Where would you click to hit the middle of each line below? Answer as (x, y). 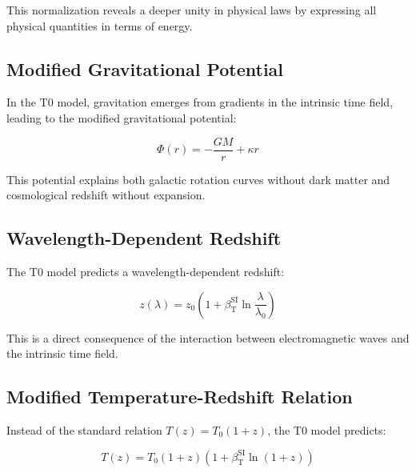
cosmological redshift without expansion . (106, 195)
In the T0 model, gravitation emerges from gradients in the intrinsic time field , (200, 102)
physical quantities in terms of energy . (100, 25)
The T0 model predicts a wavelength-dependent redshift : (146, 272)
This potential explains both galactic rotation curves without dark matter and (198, 179)
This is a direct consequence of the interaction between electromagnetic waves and (208, 337)
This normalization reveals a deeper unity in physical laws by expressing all (192, 10)
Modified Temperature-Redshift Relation (180, 397)
